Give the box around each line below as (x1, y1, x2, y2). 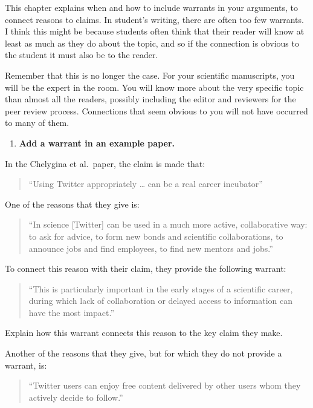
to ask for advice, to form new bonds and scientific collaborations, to (28, 229, 283, 242)
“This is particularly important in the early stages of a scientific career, (28, 282, 293, 295)
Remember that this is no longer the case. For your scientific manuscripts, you (5, 68, 295, 81)
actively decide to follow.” (28, 390, 123, 403)
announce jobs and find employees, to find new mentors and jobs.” (28, 242, 273, 254)
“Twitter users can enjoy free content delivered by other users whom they (28, 379, 301, 392)
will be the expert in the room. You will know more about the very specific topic (5, 81, 304, 93)
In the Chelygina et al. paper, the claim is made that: (5, 157, 205, 169)
